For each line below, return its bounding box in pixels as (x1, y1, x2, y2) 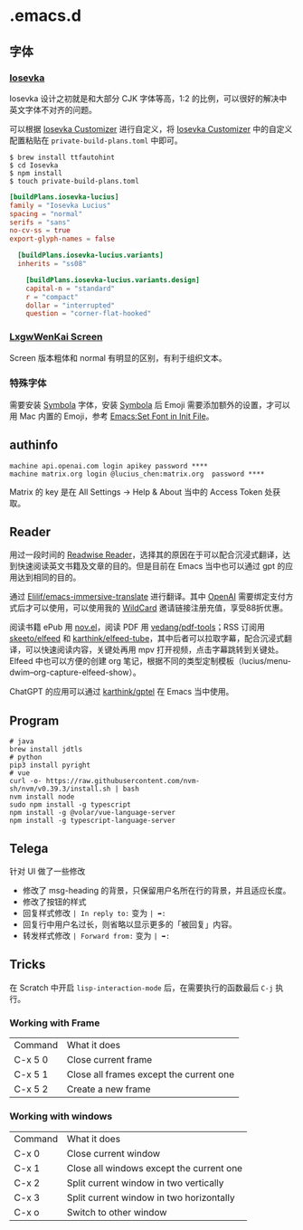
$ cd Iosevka (9, 160, 59, 170)
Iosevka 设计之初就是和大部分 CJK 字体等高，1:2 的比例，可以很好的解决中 (9, 92, 288, 104)
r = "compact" (25, 292, 79, 301)
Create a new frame (66, 1083, 151, 1095)
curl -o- (9, 777, 43, 786)
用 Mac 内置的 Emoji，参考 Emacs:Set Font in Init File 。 (9, 411, 214, 421)
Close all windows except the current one (66, 1161, 242, 1174)
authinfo (9, 438, 59, 453)
